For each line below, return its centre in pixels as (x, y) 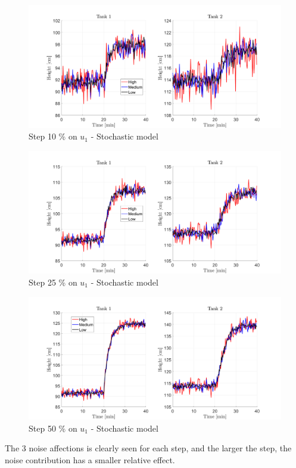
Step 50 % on (53, 428)
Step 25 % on (53, 282)
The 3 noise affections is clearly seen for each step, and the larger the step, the (148, 448)
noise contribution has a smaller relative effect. (90, 459)
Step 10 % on (53, 136)
